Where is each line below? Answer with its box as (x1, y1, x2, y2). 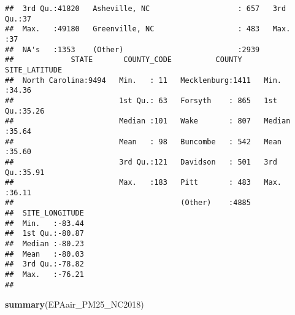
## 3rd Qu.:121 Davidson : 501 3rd (5, 157, 277, 166)
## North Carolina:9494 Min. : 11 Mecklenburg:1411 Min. (5, 76, 282, 85)
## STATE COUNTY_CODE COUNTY (5, 55, 242, 64)
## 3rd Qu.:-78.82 (5, 260, 84, 269)
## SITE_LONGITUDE (5, 209, 84, 218)
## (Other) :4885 (5, 198, 251, 208)
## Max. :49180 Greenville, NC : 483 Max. (5, 25, 291, 34)
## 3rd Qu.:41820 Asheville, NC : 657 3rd (5, 4, 286, 13)
